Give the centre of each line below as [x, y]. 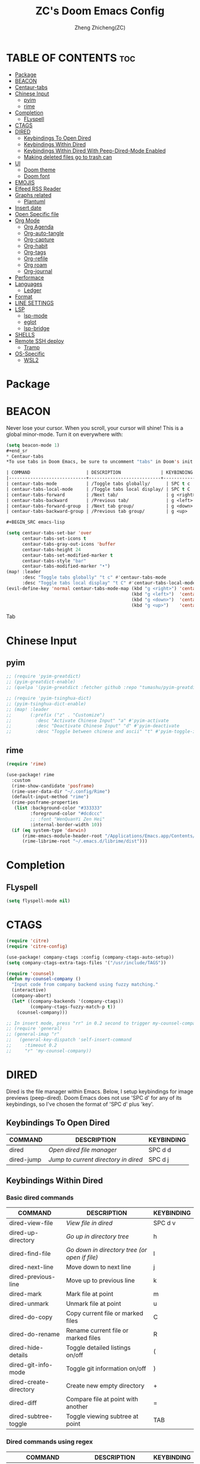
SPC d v [165, 1223]
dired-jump [25, 1159]
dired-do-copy [31, 1317]
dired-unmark [29, 1304]
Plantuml [35, 201]
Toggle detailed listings [98, 1348]
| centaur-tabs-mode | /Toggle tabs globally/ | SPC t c [98, 484]
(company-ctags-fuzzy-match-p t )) [73, 1007]
